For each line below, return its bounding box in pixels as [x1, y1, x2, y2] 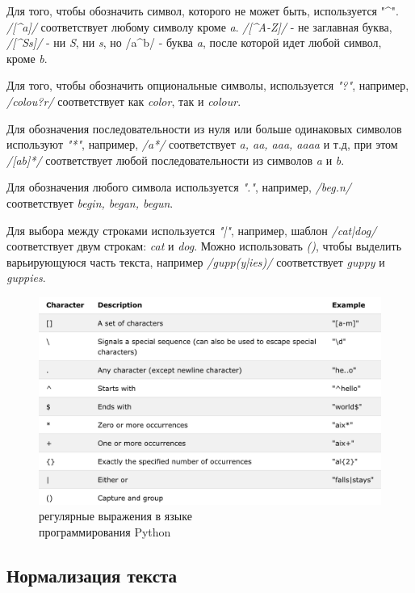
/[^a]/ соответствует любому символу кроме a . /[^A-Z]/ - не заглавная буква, [6, 18, 392, 35]
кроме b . [6, 49, 48, 66]
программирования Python [39, 523, 171, 540]
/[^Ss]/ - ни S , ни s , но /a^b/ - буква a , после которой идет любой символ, [6, 34, 382, 51]
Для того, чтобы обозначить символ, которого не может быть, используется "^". [6, 2, 399, 19]
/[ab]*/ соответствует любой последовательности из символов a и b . [6, 151, 345, 168]
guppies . [6, 269, 46, 286]
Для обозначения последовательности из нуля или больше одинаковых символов [6, 120, 402, 137]
